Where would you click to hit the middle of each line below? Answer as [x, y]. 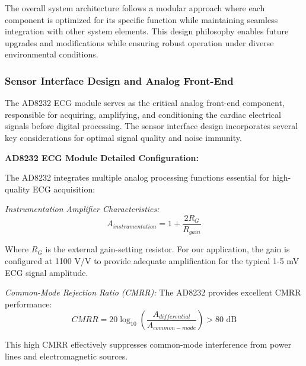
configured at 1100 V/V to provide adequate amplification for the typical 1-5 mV [152, 261]
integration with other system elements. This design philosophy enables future [147, 31]
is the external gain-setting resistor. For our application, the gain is [168, 249]
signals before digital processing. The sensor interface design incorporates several [152, 126]
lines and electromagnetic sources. [66, 356]
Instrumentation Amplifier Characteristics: [82, 209]
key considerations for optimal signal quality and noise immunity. [123, 137]
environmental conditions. [52, 54]
